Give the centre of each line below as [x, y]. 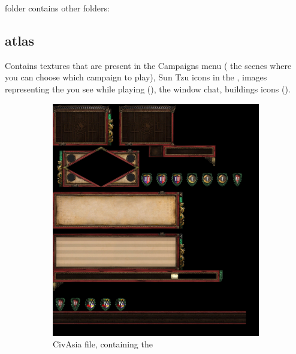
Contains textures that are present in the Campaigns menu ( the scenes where [148, 65]
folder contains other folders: [57, 8]
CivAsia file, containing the [103, 344]
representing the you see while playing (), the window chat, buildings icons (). [148, 88]
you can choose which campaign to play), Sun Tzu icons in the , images [136, 77]
